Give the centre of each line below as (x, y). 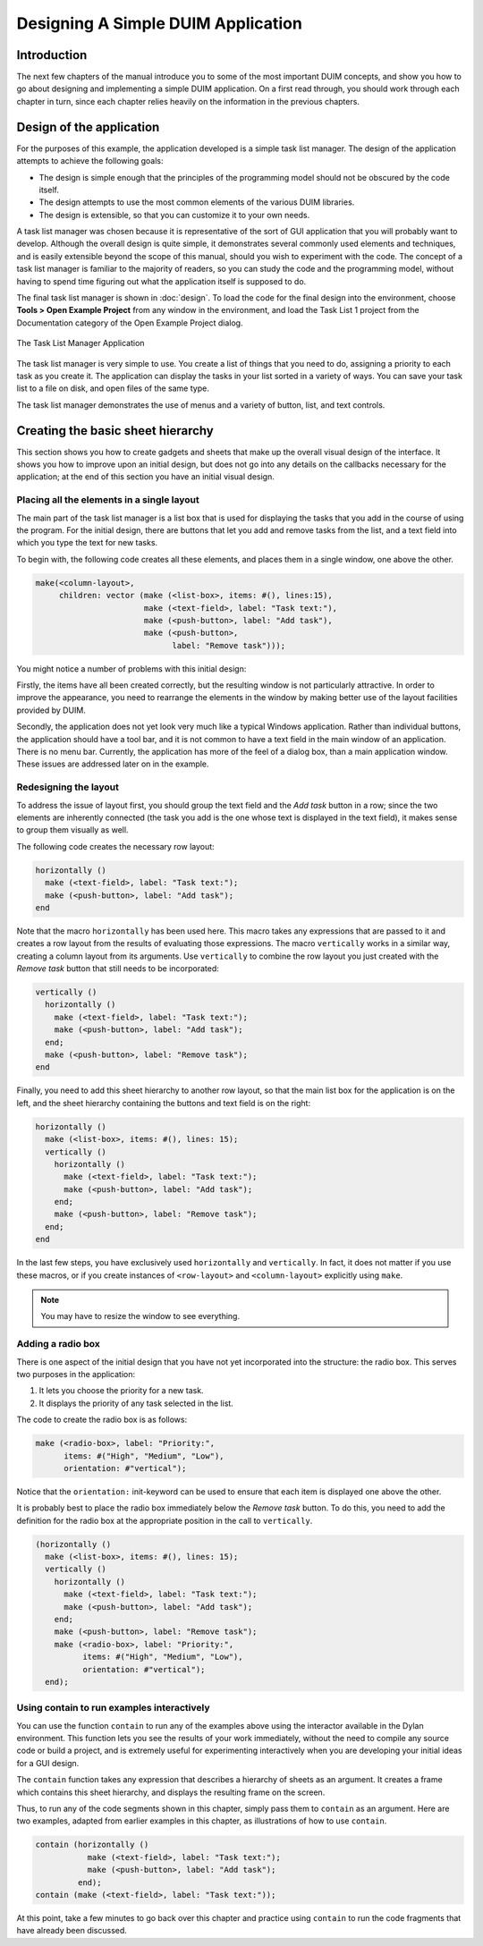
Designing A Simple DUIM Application (160, 23)
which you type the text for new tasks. (87, 543)
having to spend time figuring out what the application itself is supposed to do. (161, 281)
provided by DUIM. (51, 710)
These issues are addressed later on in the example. (113, 764)
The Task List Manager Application (80, 343)
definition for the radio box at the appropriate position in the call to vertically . (165, 1520)
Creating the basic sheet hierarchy (115, 431)
